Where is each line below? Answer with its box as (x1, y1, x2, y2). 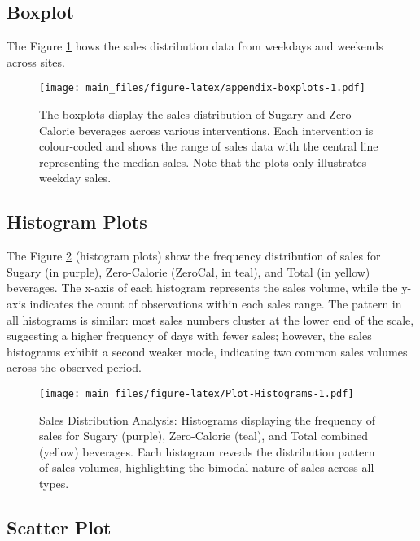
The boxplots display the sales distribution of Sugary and (39, 106, 326, 123)
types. (39, 475, 69, 491)
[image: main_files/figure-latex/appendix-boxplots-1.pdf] (39, 82, 365, 94)
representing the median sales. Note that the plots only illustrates (39, 153, 367, 170)
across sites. (7, 53, 65, 70)
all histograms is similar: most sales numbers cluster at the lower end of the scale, (7, 311, 414, 328)
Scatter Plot (7, 514, 112, 539)
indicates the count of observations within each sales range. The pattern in (29, 295, 402, 312)
